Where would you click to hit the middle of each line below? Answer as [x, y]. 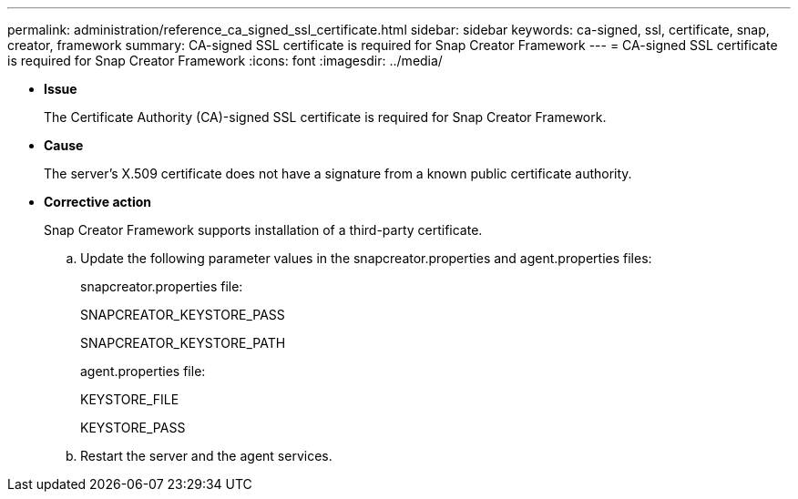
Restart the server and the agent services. [206, 456]
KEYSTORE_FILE [130, 399]
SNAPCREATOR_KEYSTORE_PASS [183, 315]
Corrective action [97, 202]
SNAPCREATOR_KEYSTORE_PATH [183, 343]
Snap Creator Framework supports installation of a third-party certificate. [263, 230]
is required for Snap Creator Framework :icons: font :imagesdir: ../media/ [225, 61]
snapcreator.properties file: [162, 286]
